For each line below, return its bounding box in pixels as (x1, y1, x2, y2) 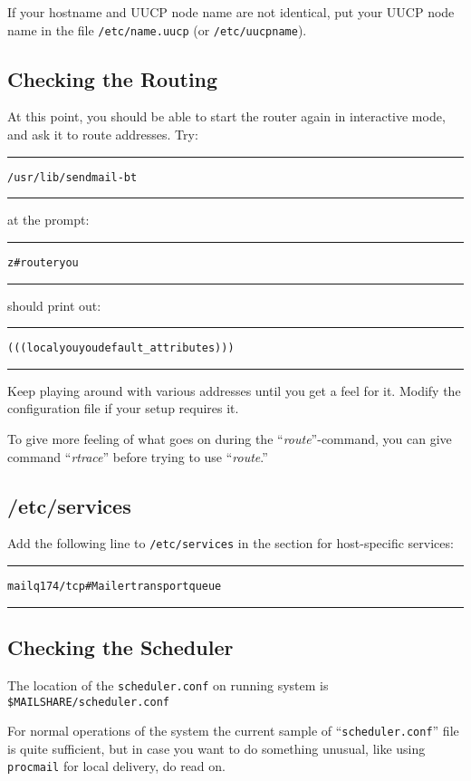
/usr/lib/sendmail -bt (7, 170, 138, 184)
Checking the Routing (7, 64, 218, 92)
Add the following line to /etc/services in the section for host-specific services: (7, 534, 454, 553)
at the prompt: (7, 210, 90, 229)
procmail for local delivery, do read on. (7, 757, 226, 776)
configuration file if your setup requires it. (7, 399, 239, 418)
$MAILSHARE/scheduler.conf (7, 695, 169, 709)
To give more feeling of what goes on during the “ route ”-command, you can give (7, 429, 452, 448)
